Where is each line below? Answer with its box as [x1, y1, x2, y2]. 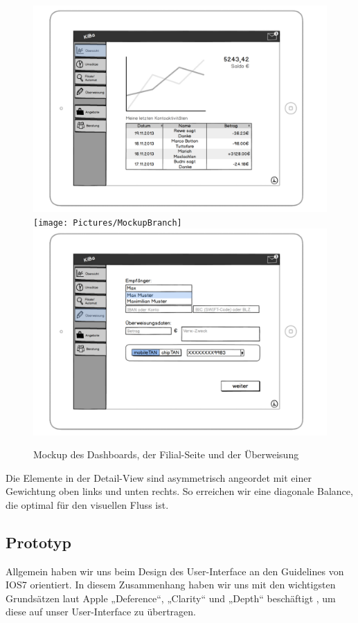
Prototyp [6, 531, 71, 552]
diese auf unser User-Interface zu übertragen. [6, 604, 196, 619]
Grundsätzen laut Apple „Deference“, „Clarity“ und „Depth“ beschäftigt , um [6, 590, 336, 605]
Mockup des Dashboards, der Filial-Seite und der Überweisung [33, 447, 299, 462]
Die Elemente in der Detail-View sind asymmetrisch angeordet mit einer [6, 470, 312, 485]
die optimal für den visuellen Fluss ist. [6, 497, 169, 512]
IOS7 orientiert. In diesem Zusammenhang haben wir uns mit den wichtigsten [6, 577, 336, 592]
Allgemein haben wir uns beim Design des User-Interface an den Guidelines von [6, 563, 344, 578]
